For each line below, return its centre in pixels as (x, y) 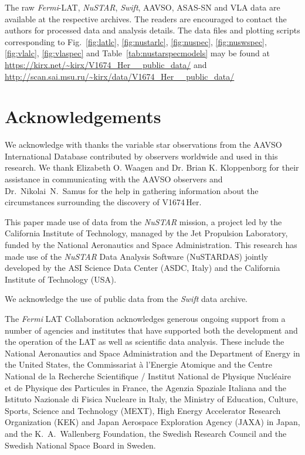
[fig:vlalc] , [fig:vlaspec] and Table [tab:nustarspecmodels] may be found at (137, 53)
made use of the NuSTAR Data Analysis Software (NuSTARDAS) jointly (136, 256)
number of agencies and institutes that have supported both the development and (151, 330)
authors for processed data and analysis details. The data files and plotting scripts (152, 30)
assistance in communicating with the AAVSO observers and (114, 179)
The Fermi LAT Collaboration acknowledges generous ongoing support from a (145, 318)
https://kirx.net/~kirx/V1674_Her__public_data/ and (106, 64)
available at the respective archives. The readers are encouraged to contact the (146, 18)
